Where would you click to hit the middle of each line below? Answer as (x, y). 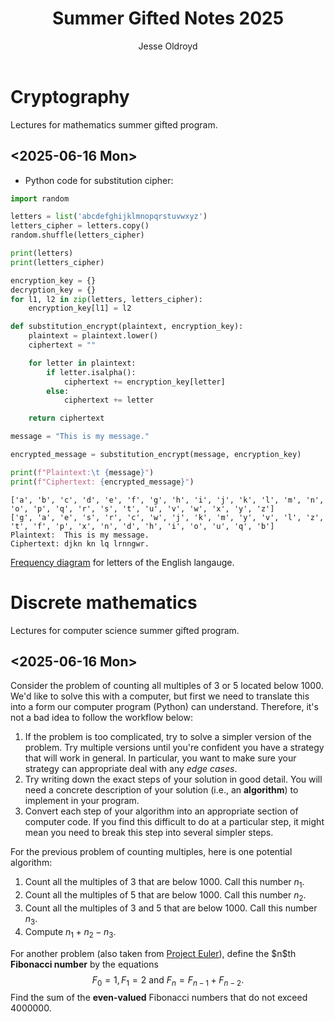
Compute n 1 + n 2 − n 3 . (70, 932)
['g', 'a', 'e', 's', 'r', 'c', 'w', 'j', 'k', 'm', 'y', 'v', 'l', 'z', (167, 517)
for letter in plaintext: (82, 363)
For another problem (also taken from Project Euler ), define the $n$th (153, 953)
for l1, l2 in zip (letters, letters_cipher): (106, 299)
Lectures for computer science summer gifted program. (125, 630)
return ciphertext (66, 418)
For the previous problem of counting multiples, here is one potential (151, 852)
